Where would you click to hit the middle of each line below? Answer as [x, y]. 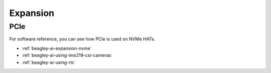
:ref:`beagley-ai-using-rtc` [49, 62]
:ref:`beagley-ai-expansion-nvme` [57, 48]
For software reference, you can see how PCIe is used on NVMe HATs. [82, 39]
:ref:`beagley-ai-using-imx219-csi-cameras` [67, 55]
